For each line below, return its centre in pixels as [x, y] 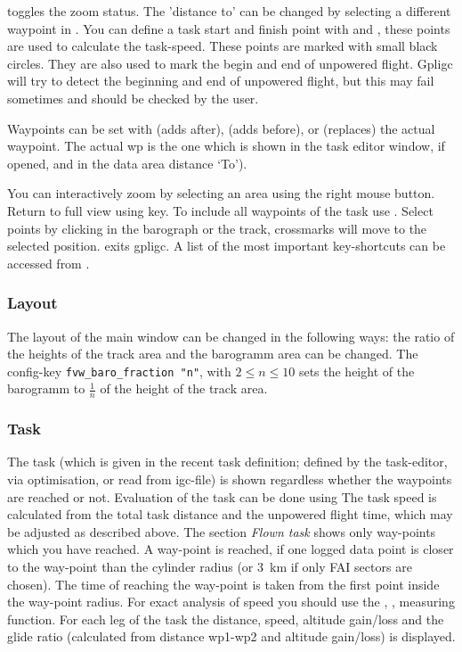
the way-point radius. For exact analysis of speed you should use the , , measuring [231, 602]
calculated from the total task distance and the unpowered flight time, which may [230, 514]
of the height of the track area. [184, 388]
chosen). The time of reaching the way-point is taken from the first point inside [223, 584]
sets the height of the [357, 371]
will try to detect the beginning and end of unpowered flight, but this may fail [221, 81]
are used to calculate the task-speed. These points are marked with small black [223, 46]
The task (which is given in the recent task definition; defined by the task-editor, [227, 462]
